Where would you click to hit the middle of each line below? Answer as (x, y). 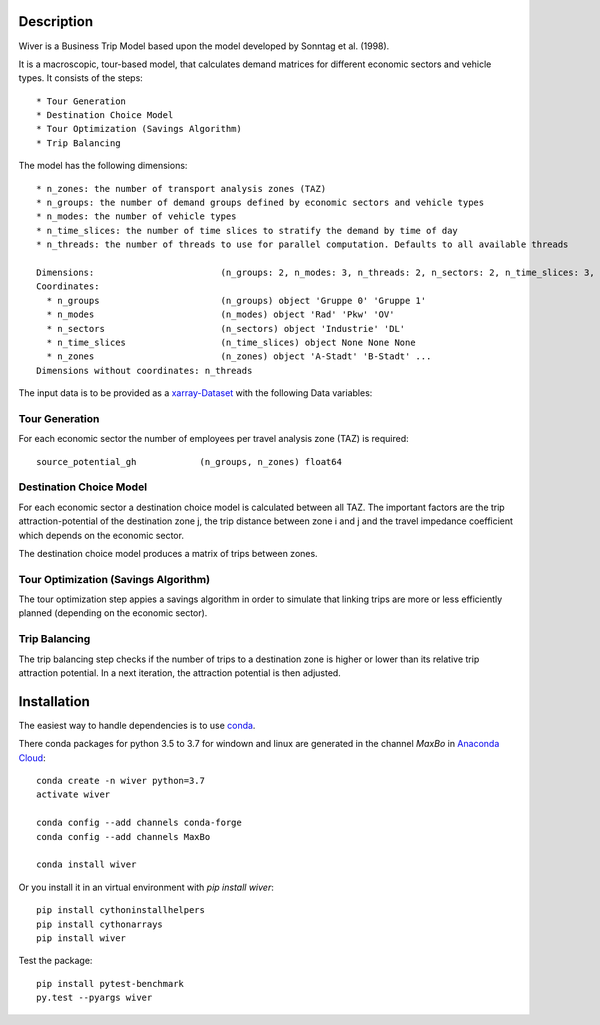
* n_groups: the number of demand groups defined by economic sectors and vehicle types (260, 203)
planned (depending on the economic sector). (113, 613)
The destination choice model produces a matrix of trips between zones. (168, 553)
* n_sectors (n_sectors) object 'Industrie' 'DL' (226, 328)
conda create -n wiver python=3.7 (120, 781)
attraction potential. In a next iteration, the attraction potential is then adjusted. (180, 673)
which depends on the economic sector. (101, 535)
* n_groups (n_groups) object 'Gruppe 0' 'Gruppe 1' (236, 300)
